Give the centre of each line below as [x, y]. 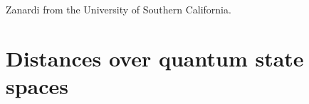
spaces [37, 85]
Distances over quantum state [155, 58]
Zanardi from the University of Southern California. [119, 9]
